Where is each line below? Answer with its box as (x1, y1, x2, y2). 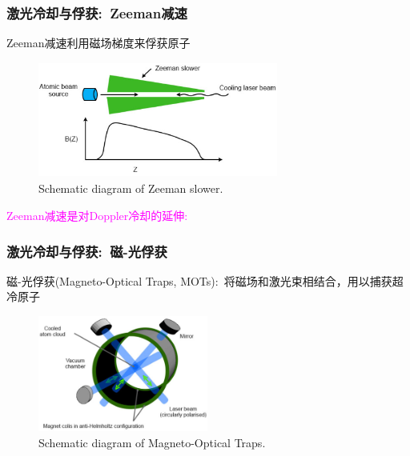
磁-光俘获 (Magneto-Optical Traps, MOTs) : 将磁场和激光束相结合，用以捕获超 (6, 272, 404, 289)
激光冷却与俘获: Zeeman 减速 (6, 2, 187, 22)
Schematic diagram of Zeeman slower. (38, 180, 223, 197)
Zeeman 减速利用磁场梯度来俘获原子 (6, 34, 191, 51)
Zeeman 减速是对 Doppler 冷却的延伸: (6, 207, 188, 223)
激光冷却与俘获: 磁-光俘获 (6, 241, 167, 261)
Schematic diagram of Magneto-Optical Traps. (38, 434, 266, 450)
